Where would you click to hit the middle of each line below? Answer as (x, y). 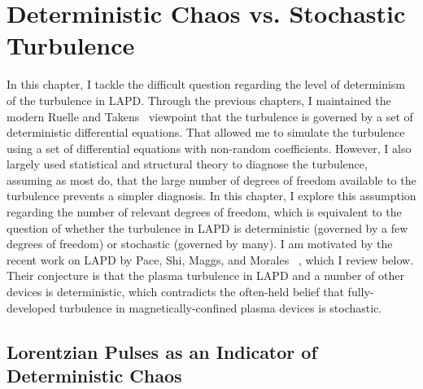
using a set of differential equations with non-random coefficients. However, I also (209, 148)
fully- (361, 292)
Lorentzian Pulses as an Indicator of (162, 351)
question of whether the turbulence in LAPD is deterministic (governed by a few (207, 227)
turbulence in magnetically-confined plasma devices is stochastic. (220, 307)
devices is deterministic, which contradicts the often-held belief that (175, 292)
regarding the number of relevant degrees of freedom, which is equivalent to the (204, 212)
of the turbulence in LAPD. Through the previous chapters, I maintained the (199, 100)
